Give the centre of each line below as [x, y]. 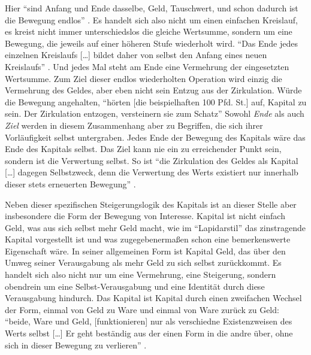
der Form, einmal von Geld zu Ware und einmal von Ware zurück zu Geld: [142, 309]
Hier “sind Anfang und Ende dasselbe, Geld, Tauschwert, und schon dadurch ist [152, 8]
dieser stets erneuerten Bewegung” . [70, 183]
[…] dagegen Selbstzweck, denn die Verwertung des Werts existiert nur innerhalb [152, 172]
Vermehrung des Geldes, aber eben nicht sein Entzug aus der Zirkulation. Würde [153, 90]
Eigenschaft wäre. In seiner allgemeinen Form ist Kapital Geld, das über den [145, 251]
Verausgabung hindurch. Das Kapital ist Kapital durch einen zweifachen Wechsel [153, 298]
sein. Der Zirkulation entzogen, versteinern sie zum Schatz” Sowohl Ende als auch [155, 113]
